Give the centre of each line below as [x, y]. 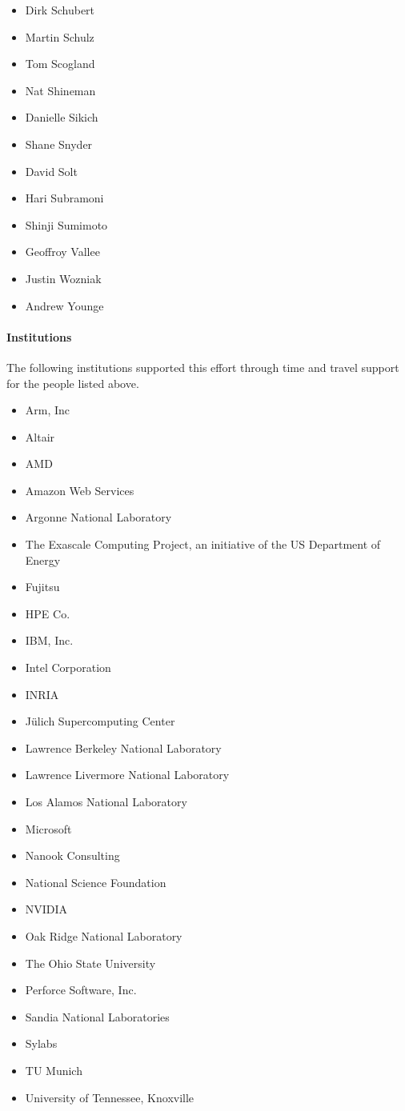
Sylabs [41, 1043]
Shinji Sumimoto [66, 224]
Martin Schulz [60, 36]
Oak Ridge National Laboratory [104, 935]
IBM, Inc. [49, 640]
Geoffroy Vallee [62, 252]
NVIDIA [46, 909]
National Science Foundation [96, 882]
